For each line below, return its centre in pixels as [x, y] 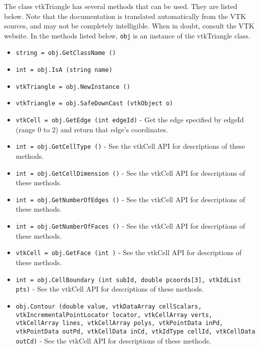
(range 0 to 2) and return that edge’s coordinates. [92, 129]
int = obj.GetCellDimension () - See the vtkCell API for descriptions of [130, 173]
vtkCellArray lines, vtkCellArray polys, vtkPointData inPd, [120, 323]
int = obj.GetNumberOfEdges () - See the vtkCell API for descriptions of [130, 199]
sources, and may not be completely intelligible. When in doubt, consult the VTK [129, 26]
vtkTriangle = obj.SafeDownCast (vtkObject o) [94, 104]
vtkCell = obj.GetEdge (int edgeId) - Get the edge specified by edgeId [130, 120]
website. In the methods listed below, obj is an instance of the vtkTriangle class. [127, 35]
